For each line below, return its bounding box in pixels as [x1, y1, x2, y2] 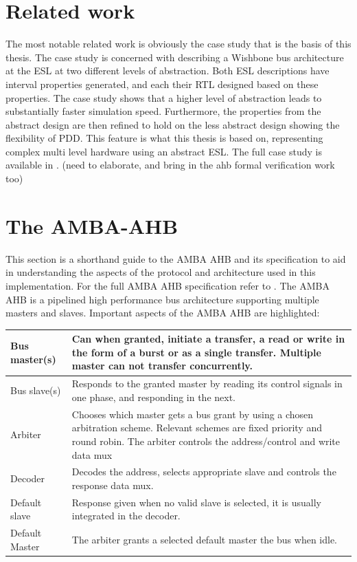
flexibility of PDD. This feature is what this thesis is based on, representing [5, 131, 323, 145]
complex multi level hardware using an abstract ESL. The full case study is [5, 144, 322, 158]
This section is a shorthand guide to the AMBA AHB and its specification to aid [5, 251, 346, 266]
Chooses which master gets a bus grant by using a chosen [71, 407, 314, 421]
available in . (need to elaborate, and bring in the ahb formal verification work [5, 158, 335, 172]
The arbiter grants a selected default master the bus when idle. [71, 532, 337, 547]
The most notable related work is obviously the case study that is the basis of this [5, 36, 352, 51]
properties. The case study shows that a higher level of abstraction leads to [5, 90, 322, 105]
